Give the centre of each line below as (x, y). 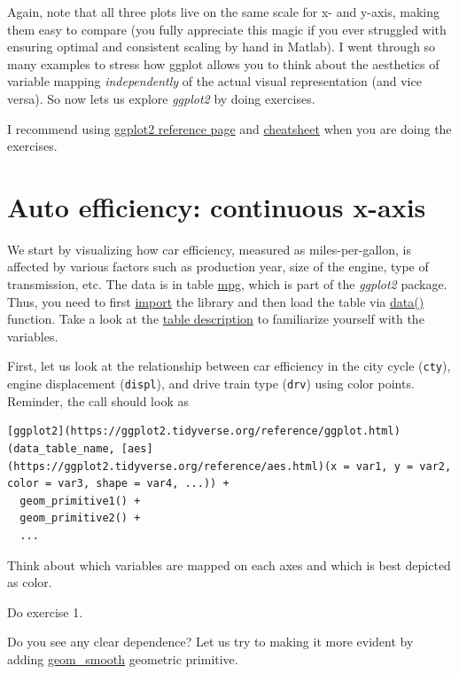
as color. (30, 582)
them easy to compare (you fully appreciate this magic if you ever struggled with (227, 29)
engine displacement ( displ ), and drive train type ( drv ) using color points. (211, 384)
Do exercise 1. (45, 611)
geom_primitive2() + (80, 518)
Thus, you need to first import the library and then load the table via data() (216, 301)
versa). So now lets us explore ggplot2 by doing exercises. (161, 98)
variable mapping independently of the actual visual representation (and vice (214, 81)
